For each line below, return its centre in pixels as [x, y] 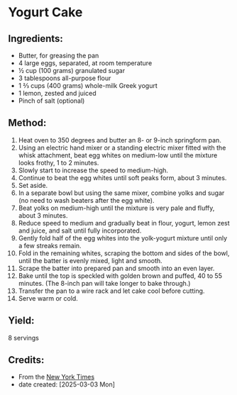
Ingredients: [35, 39]
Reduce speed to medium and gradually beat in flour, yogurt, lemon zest [124, 223]
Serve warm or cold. [48, 298]
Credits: [26, 360]
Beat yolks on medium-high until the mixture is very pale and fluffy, [116, 208]
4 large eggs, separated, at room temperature [85, 63]
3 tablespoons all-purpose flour [65, 78]
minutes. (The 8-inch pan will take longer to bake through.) [104, 283]
